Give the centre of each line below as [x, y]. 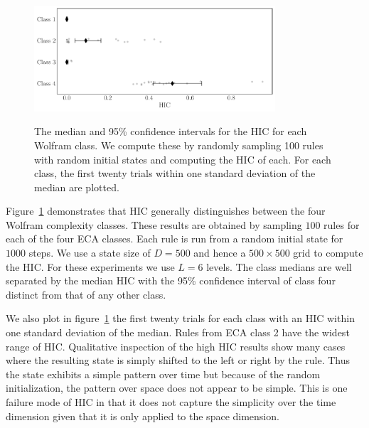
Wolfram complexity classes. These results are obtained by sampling [154, 224]
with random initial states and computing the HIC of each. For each [183, 159]
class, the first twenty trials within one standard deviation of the [175, 173]
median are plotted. [77, 187]
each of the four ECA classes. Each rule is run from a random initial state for [175, 239]
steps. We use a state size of [90, 253]
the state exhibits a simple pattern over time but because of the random [163, 374]
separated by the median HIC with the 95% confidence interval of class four [171, 280]
